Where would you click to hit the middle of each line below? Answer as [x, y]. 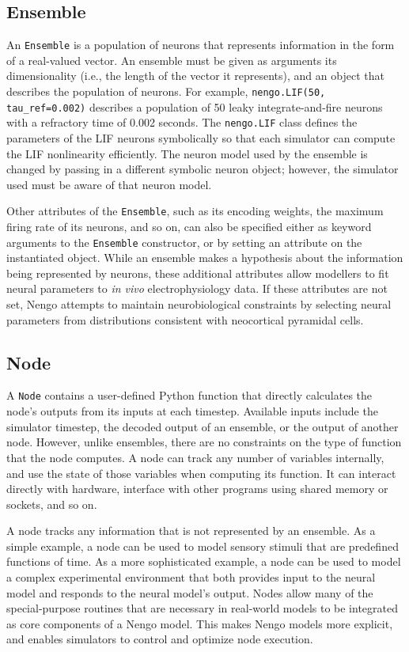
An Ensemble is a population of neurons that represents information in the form [201, 45]
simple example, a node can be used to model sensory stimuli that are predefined [203, 546]
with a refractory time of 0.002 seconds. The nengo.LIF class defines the [182, 122]
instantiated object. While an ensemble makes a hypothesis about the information [205, 258]
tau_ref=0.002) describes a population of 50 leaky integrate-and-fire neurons [195, 106]
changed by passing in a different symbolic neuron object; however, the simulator [203, 169]
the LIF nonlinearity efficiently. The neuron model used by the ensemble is [187, 153]
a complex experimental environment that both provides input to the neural [191, 577]
